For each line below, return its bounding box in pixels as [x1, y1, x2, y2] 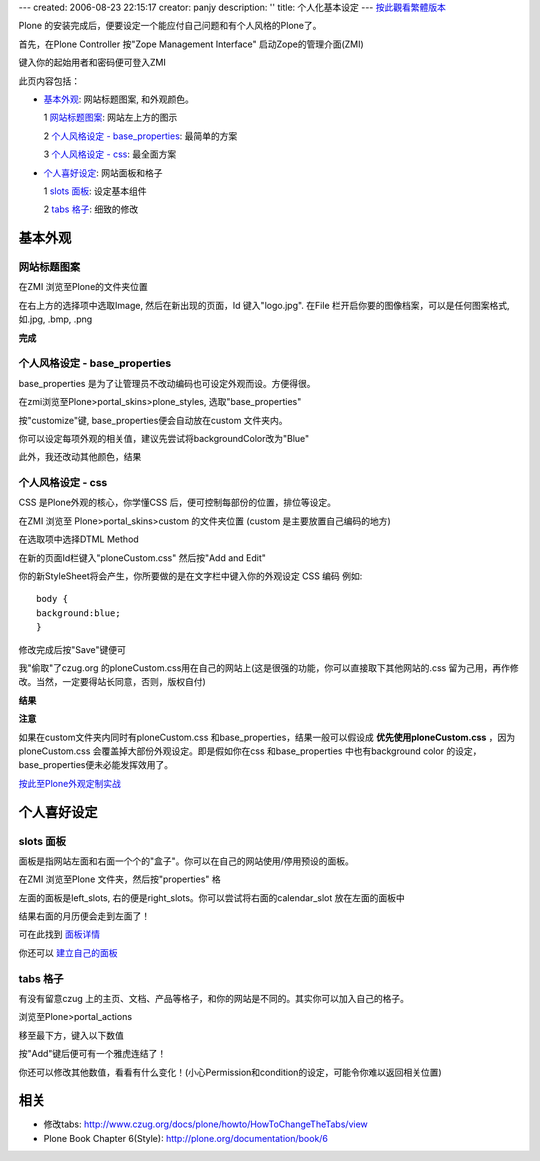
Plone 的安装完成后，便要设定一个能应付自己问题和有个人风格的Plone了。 [18, 20, 322, 32]
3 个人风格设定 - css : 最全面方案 [43, 148, 177, 160]
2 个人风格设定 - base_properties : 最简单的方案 [43, 130, 238, 142]
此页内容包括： [18, 75, 80, 87]
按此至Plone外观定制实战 [18, 777, 122, 789]
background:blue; [36, 607, 121, 619]
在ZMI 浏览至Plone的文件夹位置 [18, 281, 149, 293]
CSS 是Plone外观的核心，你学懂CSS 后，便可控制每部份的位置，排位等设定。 [18, 496, 337, 509]
